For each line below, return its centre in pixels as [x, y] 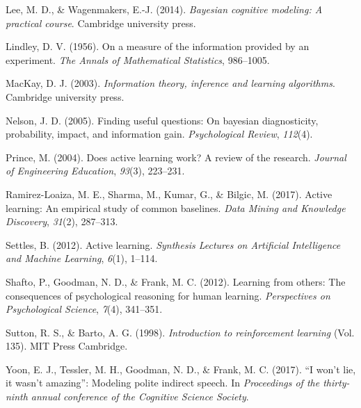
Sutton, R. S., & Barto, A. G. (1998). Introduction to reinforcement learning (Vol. [180, 332]
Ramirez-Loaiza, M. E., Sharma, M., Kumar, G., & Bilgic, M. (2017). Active [169, 194]
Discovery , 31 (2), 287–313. [62, 221]
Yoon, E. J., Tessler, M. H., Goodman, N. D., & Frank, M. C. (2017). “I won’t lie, [181, 369]
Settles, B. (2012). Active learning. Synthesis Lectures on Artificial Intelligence [173, 244]
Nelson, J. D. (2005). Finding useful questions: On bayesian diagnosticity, [162, 120]
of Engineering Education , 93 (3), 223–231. [95, 171]
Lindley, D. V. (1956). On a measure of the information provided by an [158, 46]
